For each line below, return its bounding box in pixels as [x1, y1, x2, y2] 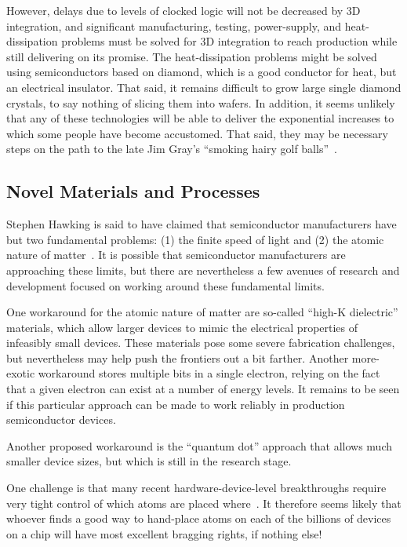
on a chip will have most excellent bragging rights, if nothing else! [6, 525, 322, 542]
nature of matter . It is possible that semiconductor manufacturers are [6, 246, 346, 263]
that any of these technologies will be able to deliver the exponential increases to [6, 110, 394, 126]
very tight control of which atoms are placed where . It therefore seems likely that [6, 494, 402, 511]
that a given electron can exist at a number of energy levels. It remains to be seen [6, 381, 400, 397]
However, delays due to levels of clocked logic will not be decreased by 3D [6, 2, 361, 18]
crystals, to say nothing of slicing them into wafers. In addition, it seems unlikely [6, 94, 395, 111]
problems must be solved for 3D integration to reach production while [61, 33, 398, 49]
